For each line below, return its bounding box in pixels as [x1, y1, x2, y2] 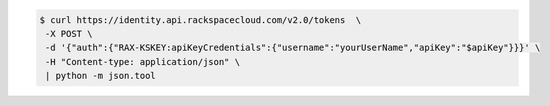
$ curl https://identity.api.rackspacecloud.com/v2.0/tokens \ [39, 14, 362, 25]
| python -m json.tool [45, 70, 157, 82]
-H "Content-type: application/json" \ [45, 56, 240, 67]
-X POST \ [45, 28, 93, 39]
